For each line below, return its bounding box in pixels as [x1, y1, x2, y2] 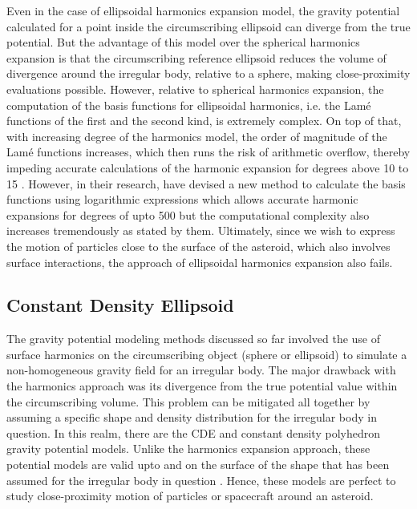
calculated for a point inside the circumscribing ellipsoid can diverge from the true [6, 18, 411, 34]
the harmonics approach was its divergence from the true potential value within [6, 378, 398, 394]
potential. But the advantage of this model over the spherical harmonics [6, 34, 360, 50]
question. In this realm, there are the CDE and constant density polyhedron [6, 424, 380, 441]
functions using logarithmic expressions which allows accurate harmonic [6, 191, 358, 208]
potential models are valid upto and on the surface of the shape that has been [6, 456, 390, 473]
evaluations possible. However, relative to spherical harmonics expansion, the [6, 80, 384, 97]
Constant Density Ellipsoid [6, 293, 234, 317]
